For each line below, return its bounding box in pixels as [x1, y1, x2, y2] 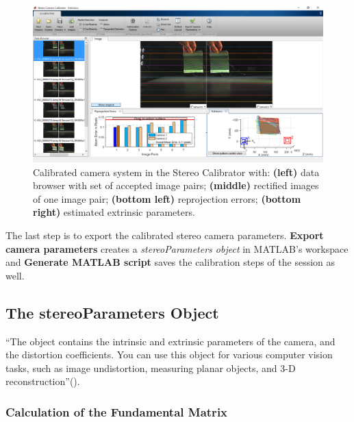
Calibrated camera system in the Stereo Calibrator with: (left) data [33, 164, 320, 179]
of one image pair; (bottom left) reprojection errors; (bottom [33, 191, 301, 206]
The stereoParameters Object [5, 301, 219, 323]
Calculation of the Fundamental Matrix [5, 403, 228, 420]
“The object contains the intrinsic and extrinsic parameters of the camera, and [5, 334, 336, 348]
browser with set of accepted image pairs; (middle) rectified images [33, 178, 319, 193]
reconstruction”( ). [5, 374, 80, 388]
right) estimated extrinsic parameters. [33, 205, 195, 219]
